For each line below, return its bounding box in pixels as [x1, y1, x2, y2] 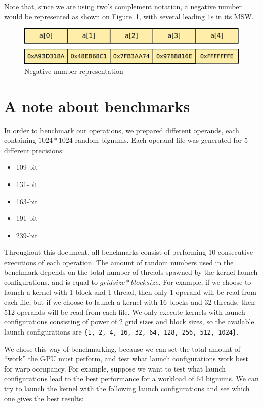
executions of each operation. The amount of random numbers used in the [4, 256, 234, 267]
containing [4, 135, 36, 145]
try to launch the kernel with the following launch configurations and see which [4, 383, 250, 394]
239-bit [16, 230, 38, 240]
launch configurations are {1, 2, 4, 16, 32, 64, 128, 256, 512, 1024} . [4, 326, 239, 337]
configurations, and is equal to [4, 277, 98, 287]
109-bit [16, 162, 38, 172]
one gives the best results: [4, 393, 84, 403]
